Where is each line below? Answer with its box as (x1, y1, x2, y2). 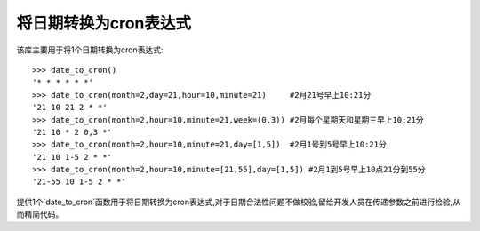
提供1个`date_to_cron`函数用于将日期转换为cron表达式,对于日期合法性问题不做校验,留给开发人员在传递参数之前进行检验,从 (16, 196, 461, 207)
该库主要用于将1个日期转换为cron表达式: (16, 44, 164, 55)
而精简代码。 (16, 209, 64, 219)
